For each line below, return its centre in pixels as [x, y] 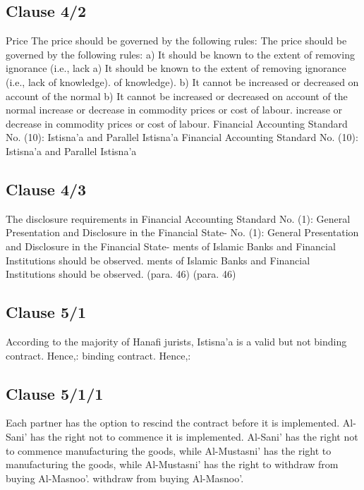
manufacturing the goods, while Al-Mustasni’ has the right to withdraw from [172, 464]
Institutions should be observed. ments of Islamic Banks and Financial [158, 260]
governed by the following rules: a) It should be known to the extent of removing [180, 54]
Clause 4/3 [46, 189]
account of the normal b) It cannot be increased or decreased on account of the [177, 96]
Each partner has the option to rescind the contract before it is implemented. [173, 423]
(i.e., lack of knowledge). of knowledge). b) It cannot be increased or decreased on [182, 81]
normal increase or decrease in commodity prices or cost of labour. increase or [174, 110]
